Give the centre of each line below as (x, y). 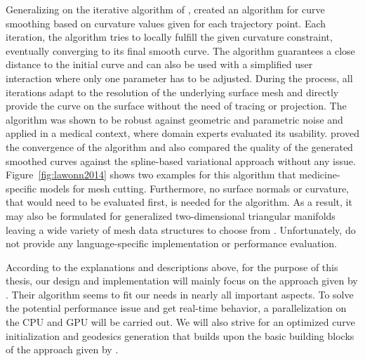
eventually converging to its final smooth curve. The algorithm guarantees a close (180, 50)
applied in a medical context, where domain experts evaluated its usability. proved (182, 133)
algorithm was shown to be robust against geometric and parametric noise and (174, 119)
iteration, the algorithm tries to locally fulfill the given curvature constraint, (169, 37)
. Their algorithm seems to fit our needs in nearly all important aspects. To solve (180, 294)
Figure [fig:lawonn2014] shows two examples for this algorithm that (151, 175)
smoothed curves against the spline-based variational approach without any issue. (181, 160)
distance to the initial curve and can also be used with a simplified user (159, 64)
